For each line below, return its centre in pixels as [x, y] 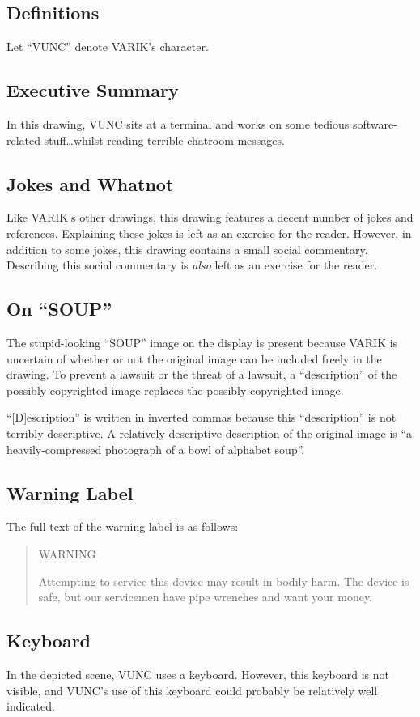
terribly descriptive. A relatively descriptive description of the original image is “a [210, 433]
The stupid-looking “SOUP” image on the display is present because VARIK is [202, 342]
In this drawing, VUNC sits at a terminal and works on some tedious [178, 124]
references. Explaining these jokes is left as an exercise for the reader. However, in [209, 233]
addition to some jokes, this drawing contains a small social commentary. [187, 249]
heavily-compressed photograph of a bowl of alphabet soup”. [156, 449]
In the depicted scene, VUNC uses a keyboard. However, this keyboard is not [198, 674]
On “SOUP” [59, 309]
